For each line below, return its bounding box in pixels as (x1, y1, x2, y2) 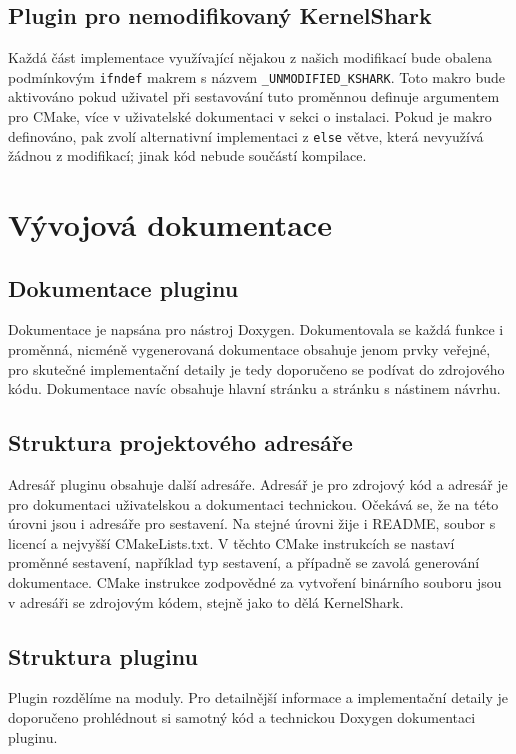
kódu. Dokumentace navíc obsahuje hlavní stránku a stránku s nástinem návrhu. (8, 378, 501, 399)
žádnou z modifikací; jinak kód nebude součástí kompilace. (8, 145, 367, 166)
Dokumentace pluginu (8, 272, 239, 303)
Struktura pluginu (8, 640, 198, 671)
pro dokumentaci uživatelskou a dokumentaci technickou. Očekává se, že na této (8, 493, 499, 514)
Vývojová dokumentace (8, 204, 332, 245)
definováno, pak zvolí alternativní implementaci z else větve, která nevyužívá (8, 125, 484, 146)
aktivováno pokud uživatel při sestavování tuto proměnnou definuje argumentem (8, 86, 500, 107)
